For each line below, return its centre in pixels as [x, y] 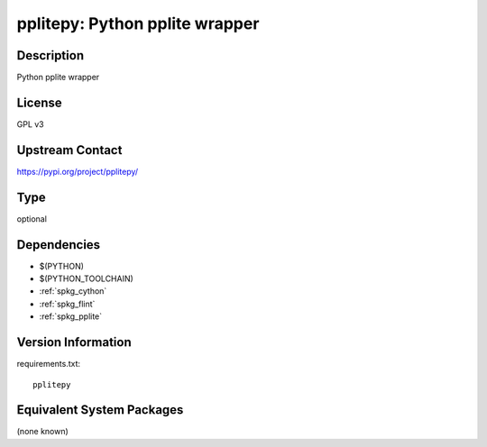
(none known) [43, 432]
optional [32, 219]
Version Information [74, 342]
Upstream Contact [69, 150]
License [39, 102]
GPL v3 [30, 124]
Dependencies [59, 245]
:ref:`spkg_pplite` [71, 316]
